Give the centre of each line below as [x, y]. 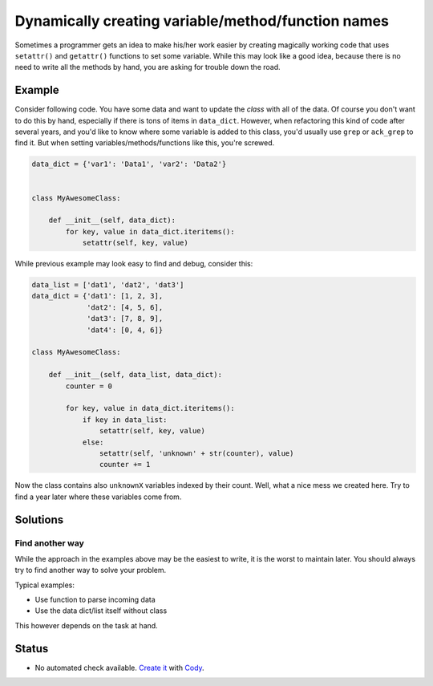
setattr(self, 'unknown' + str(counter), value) [196, 453]
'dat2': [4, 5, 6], [125, 307]
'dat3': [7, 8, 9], [125, 319]
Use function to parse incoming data [95, 600]
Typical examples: [45, 585]
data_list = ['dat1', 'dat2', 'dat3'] [108, 285]
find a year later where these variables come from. [98, 497]
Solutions [39, 520]
